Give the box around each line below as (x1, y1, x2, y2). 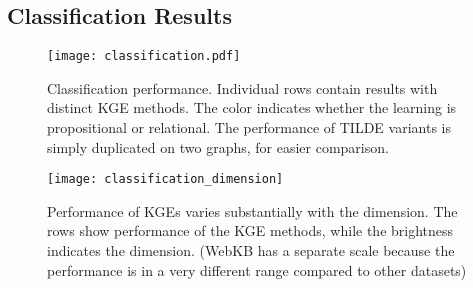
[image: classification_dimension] (47, 172, 284, 187)
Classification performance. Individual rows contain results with (47, 77, 438, 98)
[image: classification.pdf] (47, 49, 241, 64)
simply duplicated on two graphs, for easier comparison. (47, 136, 389, 157)
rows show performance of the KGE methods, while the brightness (47, 220, 454, 241)
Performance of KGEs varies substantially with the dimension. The (47, 200, 458, 221)
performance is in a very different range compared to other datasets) (47, 259, 467, 280)
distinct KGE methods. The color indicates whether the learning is (47, 97, 457, 118)
